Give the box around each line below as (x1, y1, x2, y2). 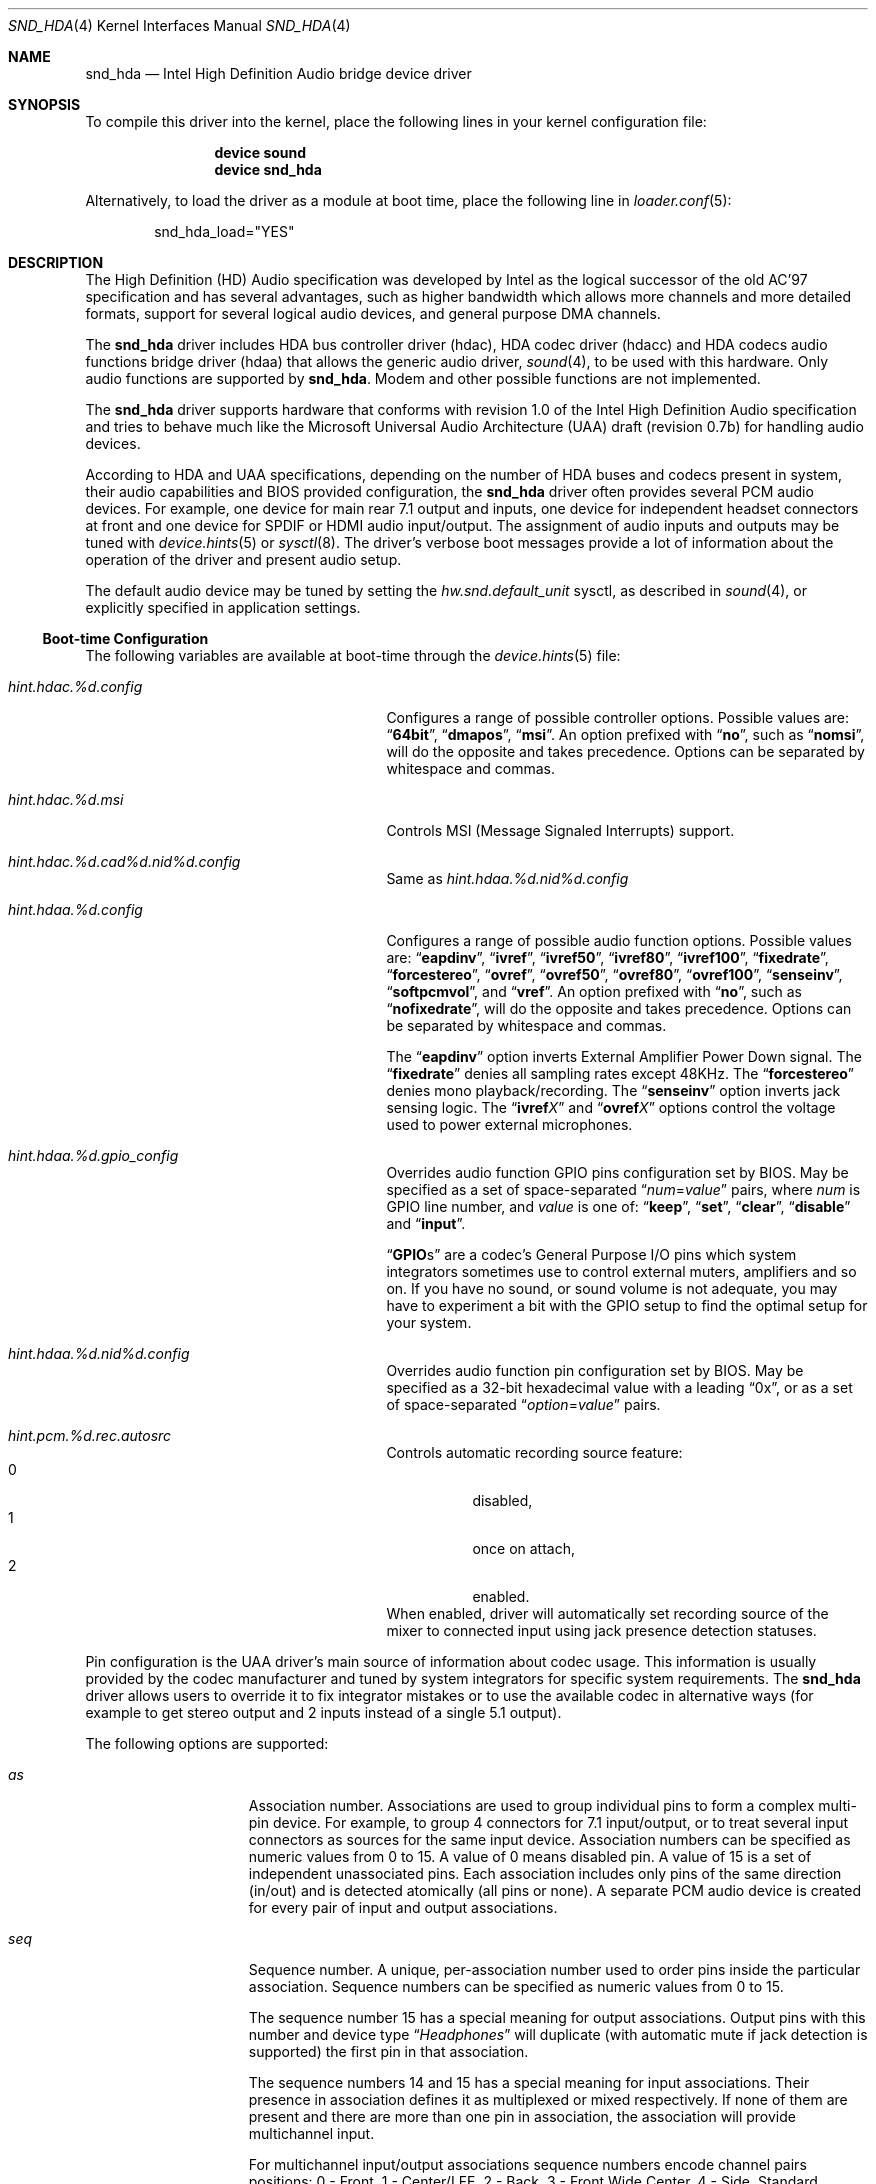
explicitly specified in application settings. (85, 599, 361, 616)
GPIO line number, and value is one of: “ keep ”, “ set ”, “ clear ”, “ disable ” (386, 1198, 851, 1215)
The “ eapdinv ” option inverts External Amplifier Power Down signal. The (386, 1048, 862, 1065)
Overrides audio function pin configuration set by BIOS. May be (386, 1362, 804, 1379)
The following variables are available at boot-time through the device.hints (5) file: (85, 647, 621, 664)
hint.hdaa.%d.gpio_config (8, 1147, 179, 1164)
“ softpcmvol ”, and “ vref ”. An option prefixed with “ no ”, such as (386, 983, 803, 1000)
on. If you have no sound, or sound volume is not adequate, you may (386, 1280, 838, 1297)
